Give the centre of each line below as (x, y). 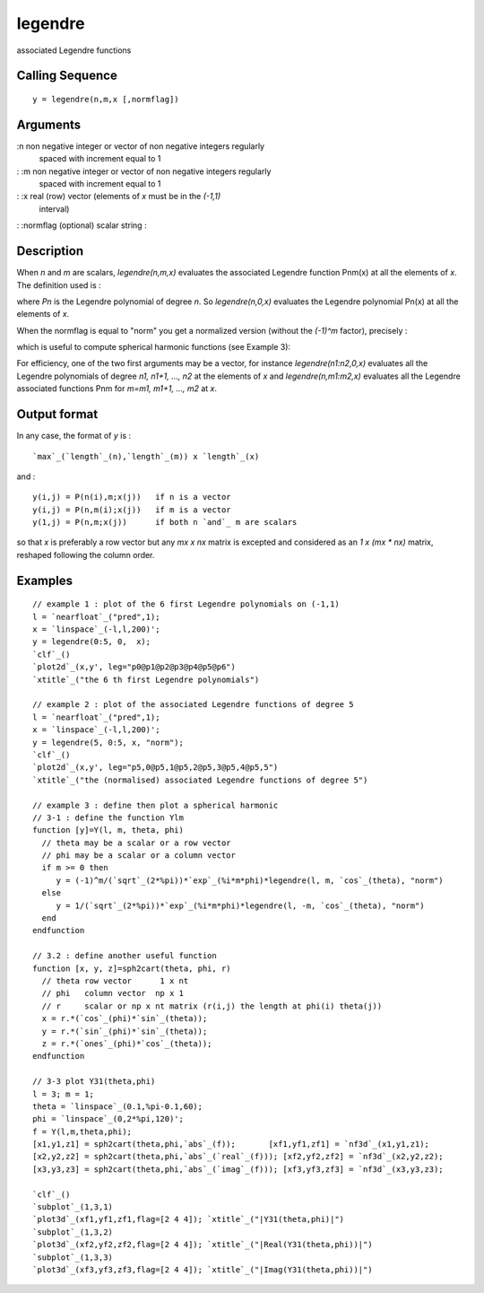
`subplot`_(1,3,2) (73, 1232)
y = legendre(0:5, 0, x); (92, 642)
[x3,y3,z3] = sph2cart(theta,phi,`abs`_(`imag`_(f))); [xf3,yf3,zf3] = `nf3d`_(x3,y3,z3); (238, 1169)
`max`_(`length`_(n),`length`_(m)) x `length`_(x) (146, 456)
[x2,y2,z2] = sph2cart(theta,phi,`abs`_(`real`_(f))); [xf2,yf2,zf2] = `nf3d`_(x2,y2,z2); (238, 1157)
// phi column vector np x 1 (112, 993)
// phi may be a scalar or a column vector (139, 856)
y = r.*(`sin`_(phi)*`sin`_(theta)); (125, 1031)
